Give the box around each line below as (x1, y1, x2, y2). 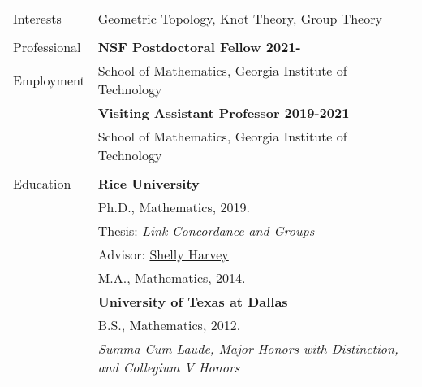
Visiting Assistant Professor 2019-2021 (97, 103, 350, 122)
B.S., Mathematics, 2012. (97, 315, 241, 334)
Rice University (97, 174, 200, 193)
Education (13, 174, 71, 193)
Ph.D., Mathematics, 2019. (97, 198, 250, 216)
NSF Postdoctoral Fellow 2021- (97, 37, 301, 56)
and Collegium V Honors (97, 358, 240, 376)
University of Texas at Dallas (97, 292, 288, 311)
